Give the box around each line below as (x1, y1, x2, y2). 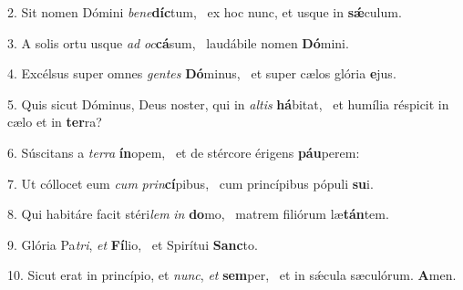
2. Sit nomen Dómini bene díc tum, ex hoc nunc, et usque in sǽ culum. (7, 3, 402, 21)
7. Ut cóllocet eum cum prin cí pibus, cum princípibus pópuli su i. (7, 173, 374, 192)
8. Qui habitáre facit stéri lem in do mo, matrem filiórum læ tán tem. (7, 204, 389, 223)
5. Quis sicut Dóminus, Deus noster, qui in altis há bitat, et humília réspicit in (7, 94, 449, 113)
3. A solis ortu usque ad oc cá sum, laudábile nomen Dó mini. (7, 33, 349, 52)
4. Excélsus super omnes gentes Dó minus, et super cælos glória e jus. (7, 64, 396, 83)
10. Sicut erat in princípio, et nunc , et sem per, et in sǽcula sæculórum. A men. (7, 265, 457, 285)
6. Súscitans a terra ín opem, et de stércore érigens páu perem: (7, 142, 360, 161)
